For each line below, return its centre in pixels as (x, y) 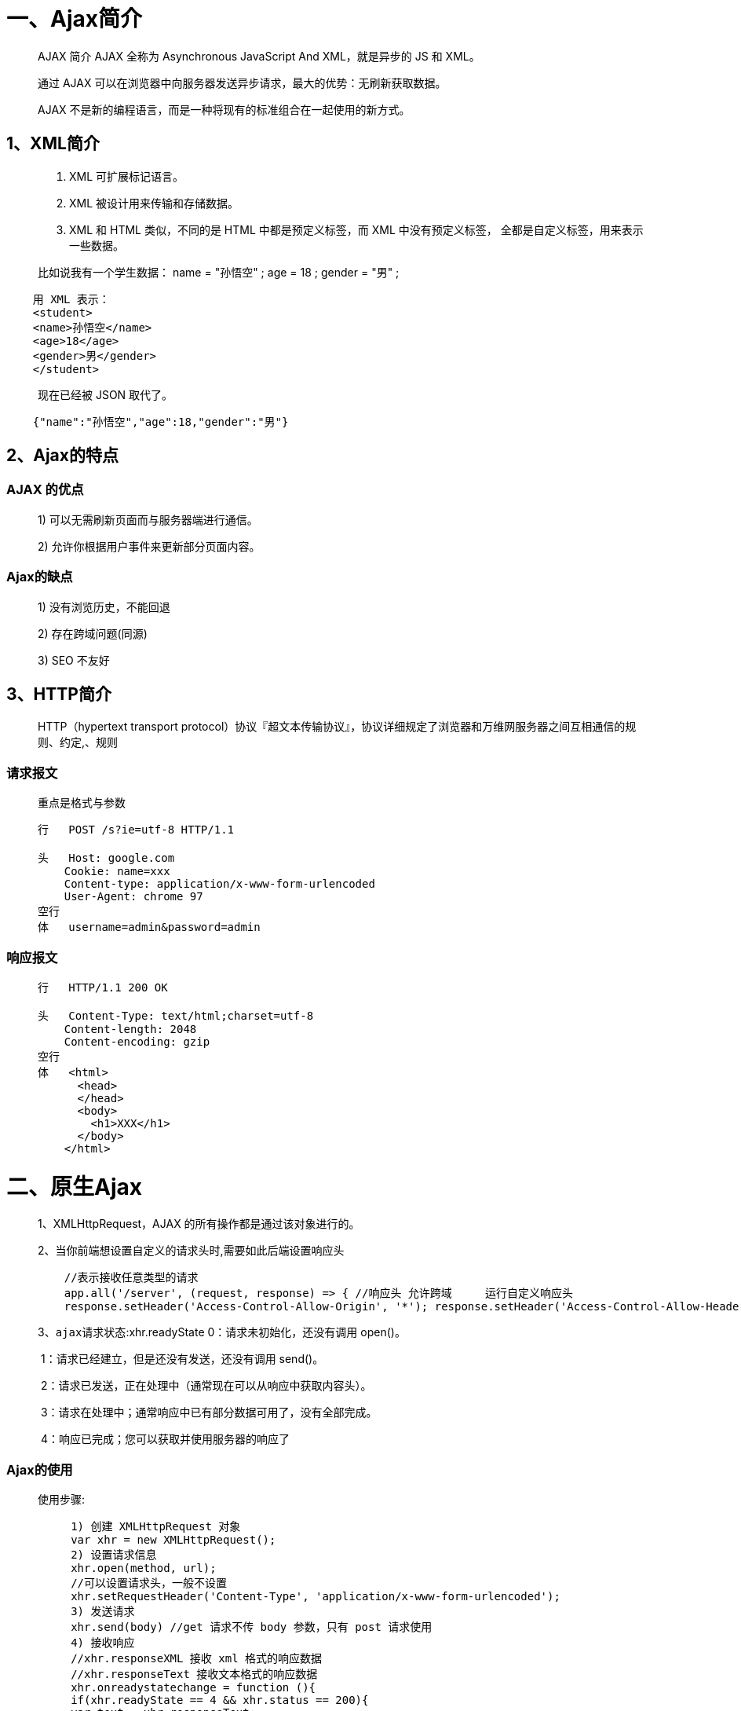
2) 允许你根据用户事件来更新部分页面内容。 (149, 546)
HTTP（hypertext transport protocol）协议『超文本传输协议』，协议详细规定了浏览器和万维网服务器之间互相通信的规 (337, 727)
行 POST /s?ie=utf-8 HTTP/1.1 (136, 830)
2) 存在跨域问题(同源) (93, 633)
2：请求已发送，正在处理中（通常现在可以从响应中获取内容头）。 (206, 1386)
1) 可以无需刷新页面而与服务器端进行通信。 (148, 519)
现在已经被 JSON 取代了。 (106, 394)
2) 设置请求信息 (114, 1555)
